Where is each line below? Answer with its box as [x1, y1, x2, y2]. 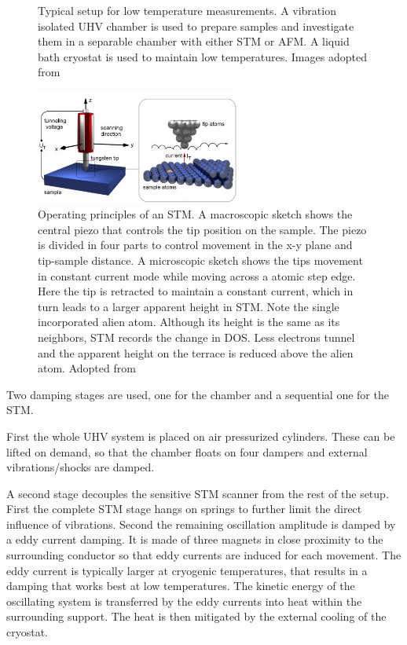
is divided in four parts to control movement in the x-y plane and [38, 236, 353, 253]
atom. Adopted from [38, 360, 136, 376]
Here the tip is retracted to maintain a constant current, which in [38, 283, 354, 299]
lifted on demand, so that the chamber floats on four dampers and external [6, 443, 368, 460]
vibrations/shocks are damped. [6, 459, 155, 475]
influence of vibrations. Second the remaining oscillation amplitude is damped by [6, 515, 396, 532]
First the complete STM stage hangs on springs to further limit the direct [6, 500, 362, 517]
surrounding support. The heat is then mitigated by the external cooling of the [6, 608, 387, 625]
